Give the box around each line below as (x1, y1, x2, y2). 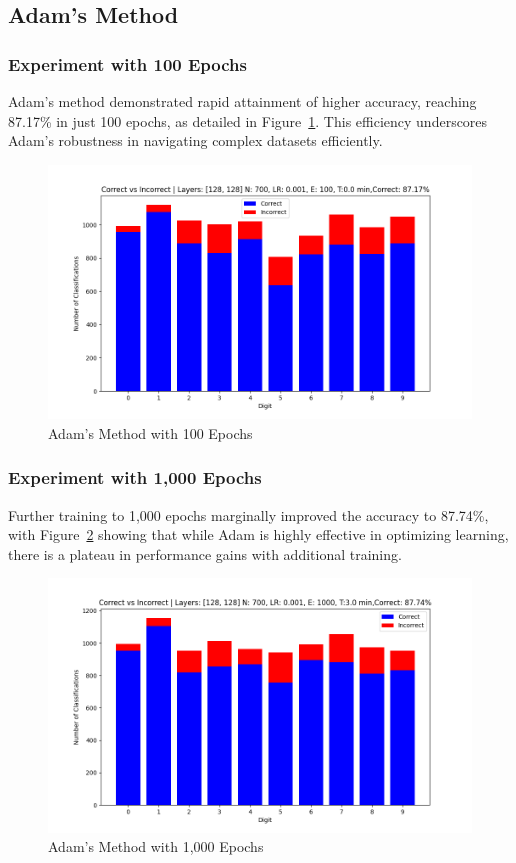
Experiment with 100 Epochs (8, 51, 247, 76)
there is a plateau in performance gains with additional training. (8, 543, 402, 564)
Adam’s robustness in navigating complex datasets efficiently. (8, 130, 383, 151)
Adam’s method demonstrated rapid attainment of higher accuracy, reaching (8, 91, 477, 111)
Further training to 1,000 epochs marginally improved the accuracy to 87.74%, (8, 504, 489, 525)
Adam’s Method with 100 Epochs (48, 422, 253, 443)
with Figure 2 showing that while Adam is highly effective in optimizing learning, (8, 524, 509, 545)
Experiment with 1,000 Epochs (8, 465, 262, 490)
